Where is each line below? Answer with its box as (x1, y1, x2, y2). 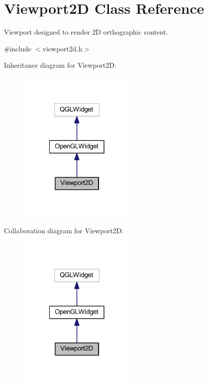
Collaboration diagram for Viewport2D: (4, 225, 124, 235)
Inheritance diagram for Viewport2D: (4, 60, 116, 70)
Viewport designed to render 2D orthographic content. (4, 27, 168, 37)
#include (4, 43, 32, 53)
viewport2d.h (42, 43, 82, 53)
